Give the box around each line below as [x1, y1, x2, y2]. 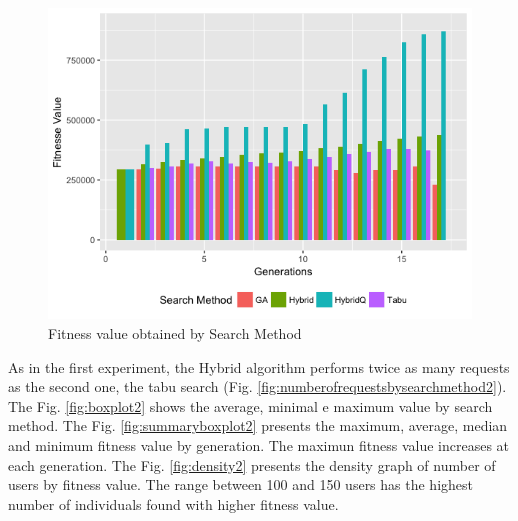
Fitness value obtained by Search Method [48, 323, 302, 343]
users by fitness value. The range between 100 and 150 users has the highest [8, 474, 474, 495]
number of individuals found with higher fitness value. [8, 493, 339, 514]
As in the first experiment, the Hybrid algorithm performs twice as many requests [8, 356, 510, 377]
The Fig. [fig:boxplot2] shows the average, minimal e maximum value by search [8, 395, 493, 416]
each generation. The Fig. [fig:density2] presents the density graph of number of [8, 454, 496, 475]
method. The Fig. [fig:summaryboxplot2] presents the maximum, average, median [8, 415, 508, 436]
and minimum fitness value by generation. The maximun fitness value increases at [8, 434, 510, 455]
